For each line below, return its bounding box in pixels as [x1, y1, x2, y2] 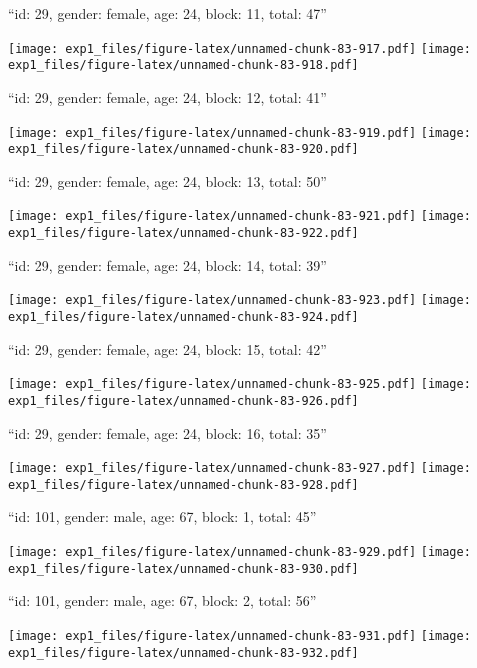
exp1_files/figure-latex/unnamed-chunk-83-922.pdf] [8, 226, 359, 241]
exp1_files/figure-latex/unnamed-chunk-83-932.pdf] [8, 645, 359, 660]
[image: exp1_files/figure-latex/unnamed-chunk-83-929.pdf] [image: [8, 545, 471, 560]
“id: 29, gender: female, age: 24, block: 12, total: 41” [8, 86, 327, 107]
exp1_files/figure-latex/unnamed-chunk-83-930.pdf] [8, 561, 359, 576]
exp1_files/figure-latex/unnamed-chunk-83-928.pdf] [8, 477, 359, 492]
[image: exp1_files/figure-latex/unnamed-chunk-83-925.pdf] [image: [8, 377, 471, 392]
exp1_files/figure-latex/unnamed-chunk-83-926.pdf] [8, 393, 359, 408]
